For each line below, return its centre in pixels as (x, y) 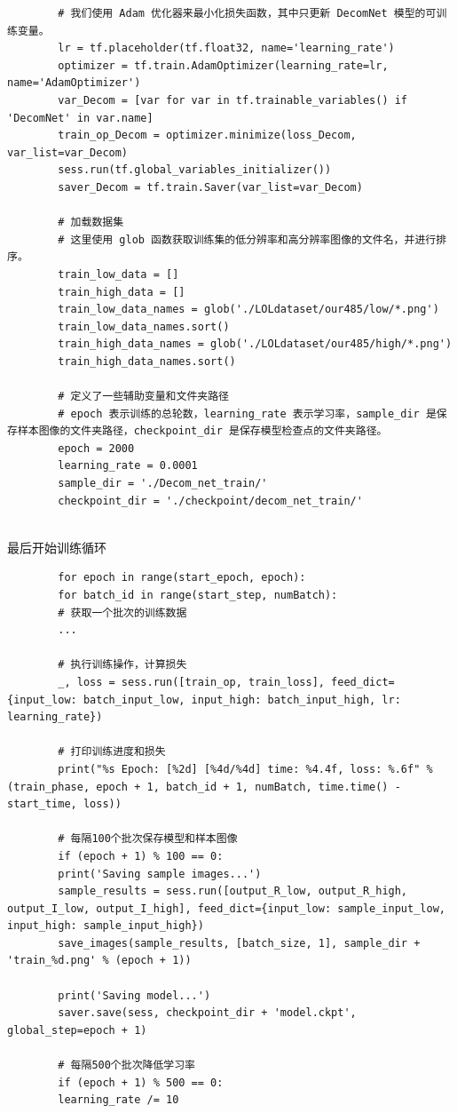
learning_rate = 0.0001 (128, 466)
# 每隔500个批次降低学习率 (126, 1065)
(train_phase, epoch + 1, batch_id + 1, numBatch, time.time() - (204, 787)
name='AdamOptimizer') (74, 83)
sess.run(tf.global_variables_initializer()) (195, 170)
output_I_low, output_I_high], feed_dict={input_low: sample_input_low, (226, 908)
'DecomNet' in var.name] (80, 118)
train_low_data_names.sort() (144, 326)
